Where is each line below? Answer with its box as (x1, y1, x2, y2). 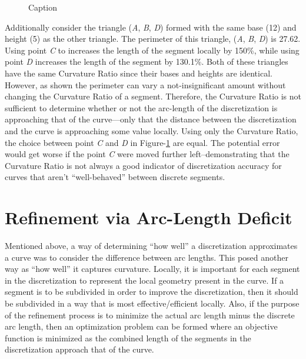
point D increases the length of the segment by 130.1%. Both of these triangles (5, 55, 288, 68)
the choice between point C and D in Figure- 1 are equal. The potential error (5, 136, 280, 148)
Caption (28, 1, 58, 13)
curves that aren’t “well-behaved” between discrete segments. (5, 171, 225, 183)
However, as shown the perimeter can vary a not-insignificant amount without (5, 78, 286, 91)
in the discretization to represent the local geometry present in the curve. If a (5, 274, 284, 286)
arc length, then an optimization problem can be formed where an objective (5, 320, 278, 333)
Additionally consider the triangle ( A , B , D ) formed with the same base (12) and (5, 21, 297, 33)
